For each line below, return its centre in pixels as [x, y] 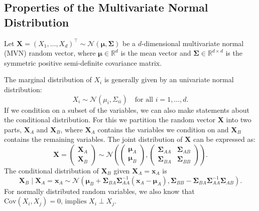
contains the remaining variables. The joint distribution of [93, 139]
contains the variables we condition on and [163, 129]
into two [239, 120]
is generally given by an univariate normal [169, 79]
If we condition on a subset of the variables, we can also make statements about [127, 110]
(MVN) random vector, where [50, 53]
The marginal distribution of [48, 79]
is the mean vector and [156, 53]
